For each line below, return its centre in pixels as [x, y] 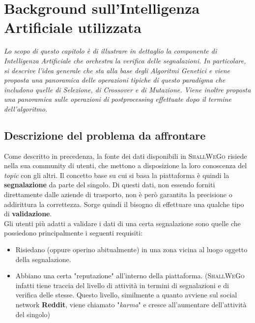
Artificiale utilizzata [73, 27]
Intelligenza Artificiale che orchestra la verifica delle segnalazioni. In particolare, [125, 60]
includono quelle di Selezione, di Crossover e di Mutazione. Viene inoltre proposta [127, 89]
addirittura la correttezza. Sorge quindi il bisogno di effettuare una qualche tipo [124, 204]
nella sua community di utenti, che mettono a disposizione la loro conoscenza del [126, 165]
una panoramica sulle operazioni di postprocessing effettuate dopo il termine [118, 99]
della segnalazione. [43, 259]
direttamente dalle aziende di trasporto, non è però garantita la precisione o [118, 194]
